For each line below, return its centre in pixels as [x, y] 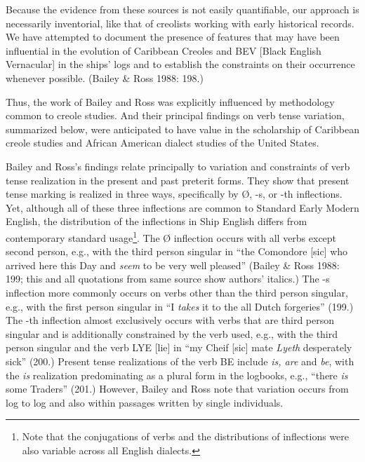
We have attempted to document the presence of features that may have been [173, 37]
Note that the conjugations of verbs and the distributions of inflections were [186, 436]
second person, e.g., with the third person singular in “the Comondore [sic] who [177, 251]
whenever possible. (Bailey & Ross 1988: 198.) [105, 77]
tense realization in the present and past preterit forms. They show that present [178, 180]
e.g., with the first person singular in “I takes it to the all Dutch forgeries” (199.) [180, 306]
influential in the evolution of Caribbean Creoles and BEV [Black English [164, 50]
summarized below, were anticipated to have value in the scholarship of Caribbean [182, 129]
